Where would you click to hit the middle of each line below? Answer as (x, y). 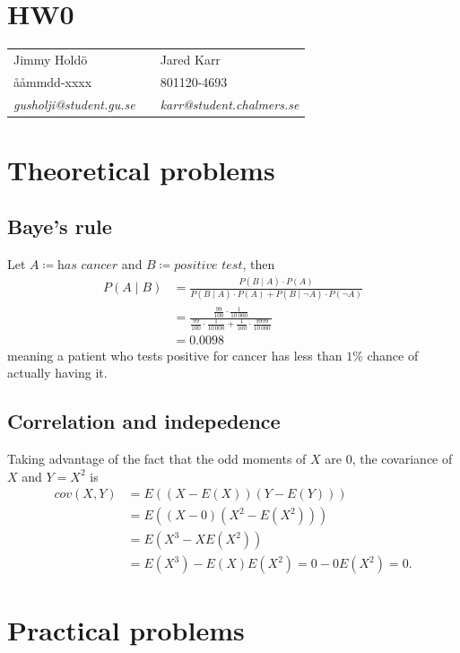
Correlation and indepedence (144, 421)
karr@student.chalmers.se (230, 104)
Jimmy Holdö (51, 59)
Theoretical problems (141, 169)
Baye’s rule (60, 226)
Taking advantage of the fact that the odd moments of (157, 459)
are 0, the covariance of (389, 459)
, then (259, 264)
